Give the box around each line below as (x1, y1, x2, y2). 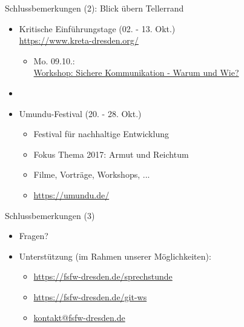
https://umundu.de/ (33, 188, 110, 201)
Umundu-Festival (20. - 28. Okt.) (19, 107, 142, 120)
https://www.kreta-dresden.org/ (19, 34, 139, 47)
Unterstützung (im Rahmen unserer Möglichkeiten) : (19, 249, 211, 262)
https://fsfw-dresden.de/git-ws (33, 290, 147, 303)
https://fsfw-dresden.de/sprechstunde (33, 270, 173, 283)
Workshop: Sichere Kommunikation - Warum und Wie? (33, 66, 239, 79)
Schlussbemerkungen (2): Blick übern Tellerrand (5, 2, 184, 14)
